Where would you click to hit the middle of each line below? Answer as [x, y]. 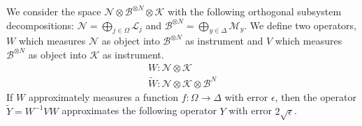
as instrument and [224, 41]
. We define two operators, [300, 25]
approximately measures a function [103, 96]
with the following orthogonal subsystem [255, 11]
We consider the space [54, 11]
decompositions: [40, 25]
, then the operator [316, 96]
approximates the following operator [139, 110]
